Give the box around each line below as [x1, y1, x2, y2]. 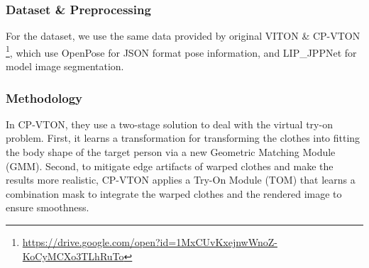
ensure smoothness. [6, 200, 89, 215]
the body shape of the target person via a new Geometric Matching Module [6, 145, 336, 160]
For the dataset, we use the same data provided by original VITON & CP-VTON [6, 28, 360, 43]
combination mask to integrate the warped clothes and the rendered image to [6, 186, 342, 201]
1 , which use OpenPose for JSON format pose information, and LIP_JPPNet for [6, 43, 357, 60]
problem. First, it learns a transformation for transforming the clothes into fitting [6, 130, 360, 145]
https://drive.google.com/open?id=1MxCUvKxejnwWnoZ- [22, 235, 277, 250]
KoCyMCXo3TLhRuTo [22, 248, 124, 263]
